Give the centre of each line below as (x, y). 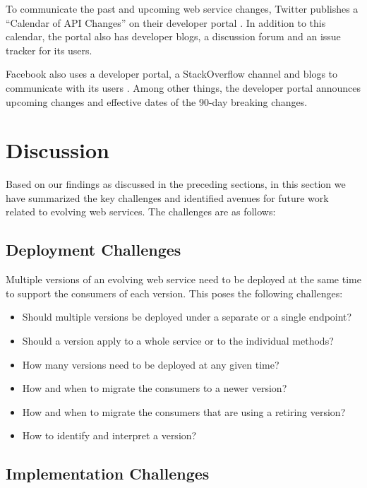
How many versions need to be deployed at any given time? (151, 364)
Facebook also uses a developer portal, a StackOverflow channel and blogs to (172, 74)
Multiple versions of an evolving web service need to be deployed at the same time (183, 279)
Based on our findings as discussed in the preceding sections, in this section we (176, 184)
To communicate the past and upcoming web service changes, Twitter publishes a (182, 8)
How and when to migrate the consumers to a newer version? (155, 388)
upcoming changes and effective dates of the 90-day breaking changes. (157, 101)
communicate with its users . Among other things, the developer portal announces (183, 87)
